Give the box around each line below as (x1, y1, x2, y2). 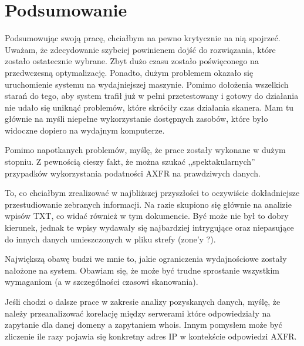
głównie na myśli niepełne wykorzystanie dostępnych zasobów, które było (5, 112, 268, 125)
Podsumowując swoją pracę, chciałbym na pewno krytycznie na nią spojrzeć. (5, 32, 281, 44)
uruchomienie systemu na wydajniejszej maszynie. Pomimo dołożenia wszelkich (5, 78, 289, 90)
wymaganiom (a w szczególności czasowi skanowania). (5, 275, 198, 288)
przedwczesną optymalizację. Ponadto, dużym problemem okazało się (5, 66, 254, 78)
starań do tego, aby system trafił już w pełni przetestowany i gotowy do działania (5, 89, 299, 102)
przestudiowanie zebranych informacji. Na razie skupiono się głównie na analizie (5, 198, 292, 210)
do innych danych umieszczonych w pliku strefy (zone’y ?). (5, 232, 216, 245)
